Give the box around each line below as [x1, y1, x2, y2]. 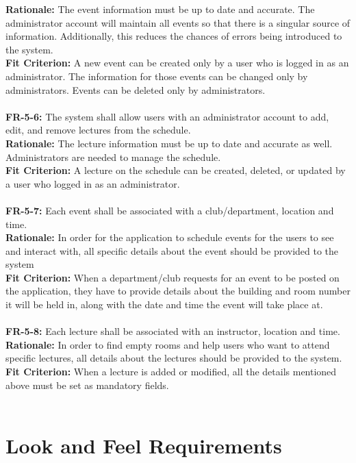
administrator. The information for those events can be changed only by [5, 68, 308, 83]
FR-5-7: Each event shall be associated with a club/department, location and [5, 203, 334, 217]
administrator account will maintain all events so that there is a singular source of [5, 15, 351, 29]
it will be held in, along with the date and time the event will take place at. [5, 297, 323, 312]
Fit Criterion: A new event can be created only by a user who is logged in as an [5, 55, 349, 70]
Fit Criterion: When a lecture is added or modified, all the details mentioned [5, 364, 337, 379]
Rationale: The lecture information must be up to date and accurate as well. [5, 136, 333, 150]
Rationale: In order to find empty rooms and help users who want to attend [5, 337, 330, 351]
